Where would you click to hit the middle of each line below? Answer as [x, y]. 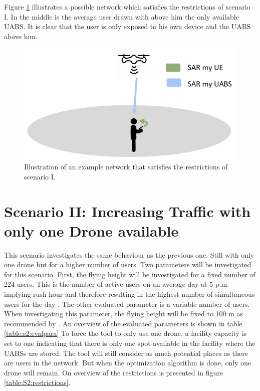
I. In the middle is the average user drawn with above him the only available [121, 16]
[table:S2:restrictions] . [37, 382]
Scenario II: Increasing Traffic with [127, 211]
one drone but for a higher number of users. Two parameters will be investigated [128, 264]
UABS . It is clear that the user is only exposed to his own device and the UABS [127, 26]
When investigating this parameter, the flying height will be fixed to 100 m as [124, 314]
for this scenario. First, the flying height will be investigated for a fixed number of [130, 274]
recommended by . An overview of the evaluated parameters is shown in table [123, 323]
